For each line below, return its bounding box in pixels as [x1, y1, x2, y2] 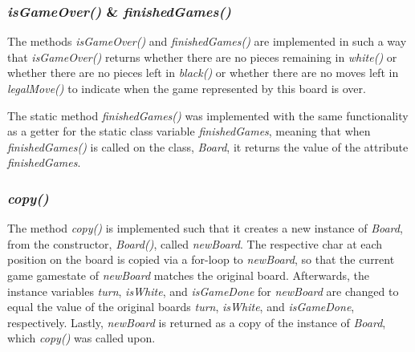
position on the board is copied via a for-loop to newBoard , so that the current [7, 251, 395, 268]
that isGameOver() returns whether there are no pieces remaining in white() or [7, 48, 397, 65]
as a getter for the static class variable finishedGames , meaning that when [7, 123, 371, 140]
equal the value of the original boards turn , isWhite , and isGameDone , [7, 298, 355, 315]
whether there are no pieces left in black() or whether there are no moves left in [7, 64, 399, 81]
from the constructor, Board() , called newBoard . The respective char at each [7, 235, 383, 252]
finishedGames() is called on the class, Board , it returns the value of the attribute [7, 138, 409, 155]
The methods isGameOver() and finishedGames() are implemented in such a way [7, 33, 407, 50]
